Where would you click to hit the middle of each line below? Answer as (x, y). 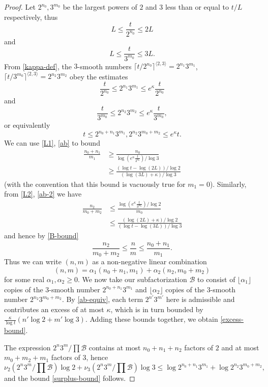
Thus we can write (33, 261)
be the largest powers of (100, 7)
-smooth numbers (105, 66)
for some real (24, 279)
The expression (27, 347)
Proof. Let (20, 7)
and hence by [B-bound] (41, 236)
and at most (240, 347)
